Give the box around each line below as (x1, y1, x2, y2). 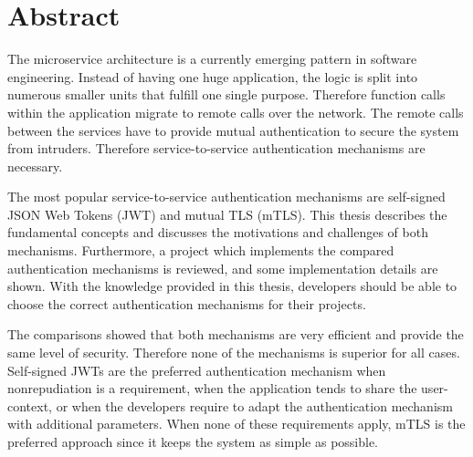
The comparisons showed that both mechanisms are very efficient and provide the (7, 325, 464, 344)
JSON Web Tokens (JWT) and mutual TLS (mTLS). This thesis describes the (7, 204, 447, 223)
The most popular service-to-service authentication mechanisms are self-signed (7, 187, 446, 206)
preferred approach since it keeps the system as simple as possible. (7, 432, 379, 451)
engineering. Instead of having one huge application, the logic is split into (7, 67, 418, 86)
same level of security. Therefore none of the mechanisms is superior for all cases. (7, 343, 460, 362)
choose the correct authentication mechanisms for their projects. (7, 294, 366, 313)
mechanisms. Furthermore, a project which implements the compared (7, 241, 394, 260)
